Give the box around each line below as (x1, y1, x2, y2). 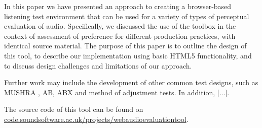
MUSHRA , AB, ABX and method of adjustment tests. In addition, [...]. (4, 87, 230, 97)
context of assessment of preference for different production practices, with (4, 30, 236, 41)
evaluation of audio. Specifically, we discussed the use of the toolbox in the (4, 21, 236, 31)
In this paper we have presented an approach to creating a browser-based (4, 1, 232, 11)
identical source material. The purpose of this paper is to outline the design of (4, 40, 247, 51)
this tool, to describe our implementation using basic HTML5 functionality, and (4, 50, 252, 60)
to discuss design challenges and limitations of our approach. (4, 60, 192, 71)
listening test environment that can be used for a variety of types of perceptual (4, 11, 249, 21)
